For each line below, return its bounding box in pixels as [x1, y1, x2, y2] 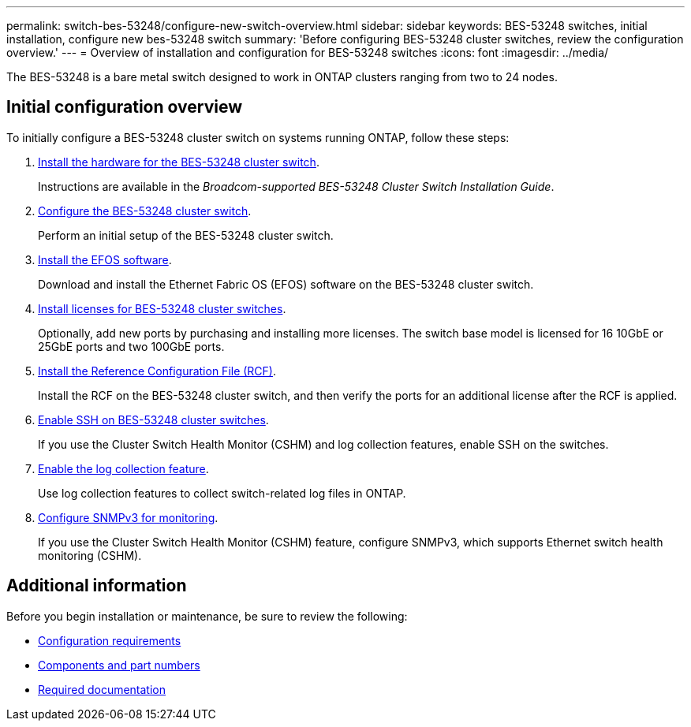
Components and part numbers [38, 658, 200, 672]
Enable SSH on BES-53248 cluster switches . [38, 412, 269, 427]
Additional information [6, 576, 187, 596]
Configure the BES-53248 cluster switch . [38, 203, 252, 218]
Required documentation [38, 682, 166, 696]
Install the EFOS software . [38, 252, 172, 267]
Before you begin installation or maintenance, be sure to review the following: [6, 609, 408, 623]
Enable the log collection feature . [38, 461, 209, 475]
